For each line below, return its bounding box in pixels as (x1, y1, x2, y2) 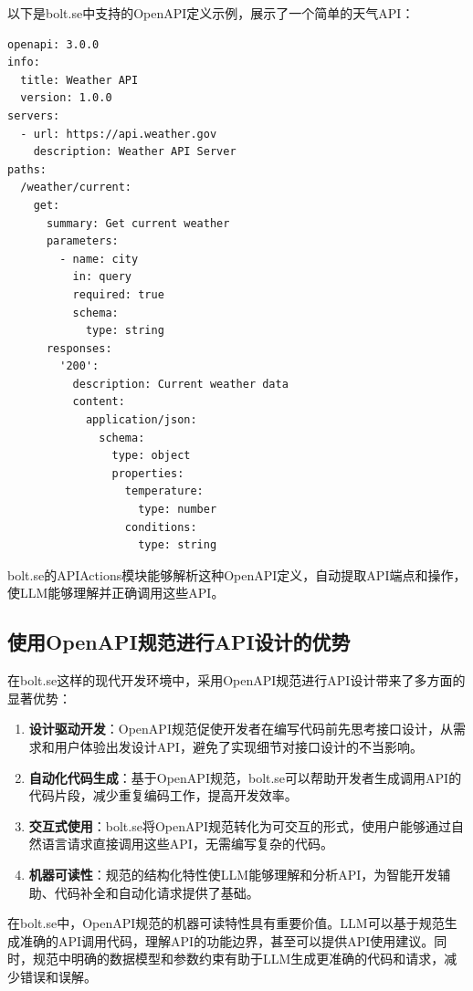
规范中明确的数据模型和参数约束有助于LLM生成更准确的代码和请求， (32, 949, 445, 968)
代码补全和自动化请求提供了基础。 (54, 882, 259, 902)
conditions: (124, 520, 197, 534)
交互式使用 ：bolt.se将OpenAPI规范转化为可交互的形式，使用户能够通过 (28, 816, 452, 835)
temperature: (124, 485, 204, 498)
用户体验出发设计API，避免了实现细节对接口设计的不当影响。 (54, 736, 423, 756)
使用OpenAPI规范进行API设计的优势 (7, 628, 351, 656)
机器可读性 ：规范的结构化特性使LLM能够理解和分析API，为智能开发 (28, 864, 438, 883)
